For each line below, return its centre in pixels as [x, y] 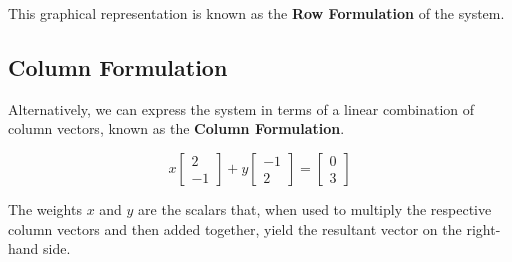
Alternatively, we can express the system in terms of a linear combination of [241, 108]
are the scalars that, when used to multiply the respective [315, 208]
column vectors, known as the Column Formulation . [176, 128]
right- [483, 228]
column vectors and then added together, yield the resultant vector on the [235, 228]
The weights [45, 208]
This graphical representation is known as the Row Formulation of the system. [256, 13]
